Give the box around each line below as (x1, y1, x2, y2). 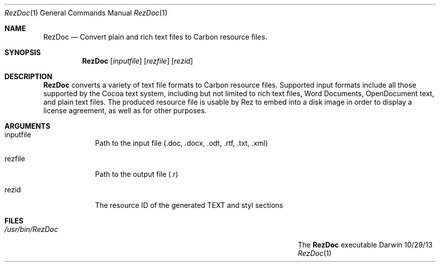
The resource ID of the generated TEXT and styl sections (95, 201, 283, 209)
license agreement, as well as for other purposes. (43, 106, 207, 115)
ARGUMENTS (5, 122, 51, 130)
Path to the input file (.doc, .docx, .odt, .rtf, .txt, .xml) (95, 139, 268, 147)
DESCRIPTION (5, 72, 53, 81)
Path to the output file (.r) (95, 170, 179, 178)
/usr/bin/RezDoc (5, 225, 58, 233)
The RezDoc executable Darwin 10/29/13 (298, 240, 432, 249)
